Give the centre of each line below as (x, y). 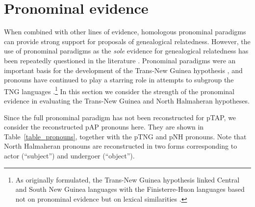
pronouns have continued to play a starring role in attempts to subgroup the (119, 80)
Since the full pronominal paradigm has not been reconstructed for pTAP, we (120, 117)
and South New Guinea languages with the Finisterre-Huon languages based (130, 189)
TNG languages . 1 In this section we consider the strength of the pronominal (119, 90)
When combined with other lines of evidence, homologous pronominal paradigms (125, 32)
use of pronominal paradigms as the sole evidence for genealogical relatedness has (126, 51)
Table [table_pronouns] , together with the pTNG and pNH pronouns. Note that (125, 136)
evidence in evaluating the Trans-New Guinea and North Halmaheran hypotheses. (127, 100)
